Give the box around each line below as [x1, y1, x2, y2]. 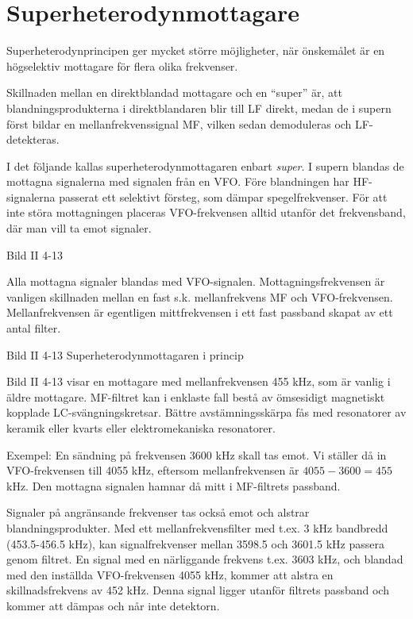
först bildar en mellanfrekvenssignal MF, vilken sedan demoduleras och [6, 115, 352, 132]
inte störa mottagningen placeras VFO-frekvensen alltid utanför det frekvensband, [6, 204, 406, 221]
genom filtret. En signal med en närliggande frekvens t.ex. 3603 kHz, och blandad [6, 551, 403, 567]
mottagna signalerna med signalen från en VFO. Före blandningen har [6, 173, 349, 190]
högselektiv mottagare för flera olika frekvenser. [6, 57, 238, 74]
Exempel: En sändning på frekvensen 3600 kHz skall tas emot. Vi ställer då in [6, 446, 387, 463]
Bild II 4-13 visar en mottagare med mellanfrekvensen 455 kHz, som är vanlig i [6, 373, 391, 390]
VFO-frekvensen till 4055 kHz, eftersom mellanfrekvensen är [6, 462, 299, 479]
